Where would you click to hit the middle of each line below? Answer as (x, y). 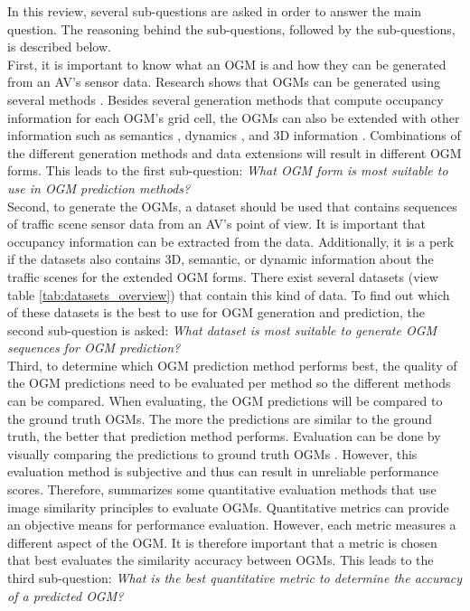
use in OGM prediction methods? (99, 188)
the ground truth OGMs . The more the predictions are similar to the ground (220, 418)
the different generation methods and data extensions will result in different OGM (235, 152)
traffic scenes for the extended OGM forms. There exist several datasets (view (223, 276)
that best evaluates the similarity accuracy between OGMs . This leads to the (221, 560)
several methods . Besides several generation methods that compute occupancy (226, 99)
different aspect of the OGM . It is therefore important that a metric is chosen (222, 542)
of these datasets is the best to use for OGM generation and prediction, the (216, 312)
